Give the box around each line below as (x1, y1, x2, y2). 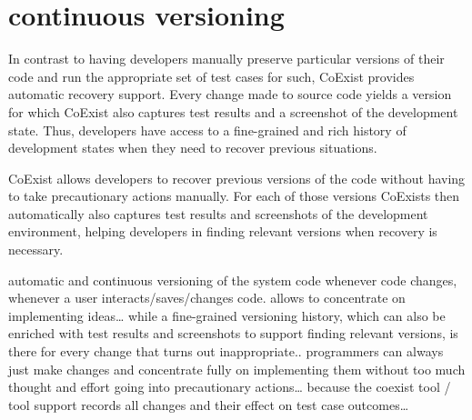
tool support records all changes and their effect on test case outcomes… (8, 395, 409, 414)
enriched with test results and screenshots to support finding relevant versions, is (8, 324, 458, 343)
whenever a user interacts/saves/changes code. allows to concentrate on (8, 288, 406, 307)
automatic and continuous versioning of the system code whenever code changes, (8, 270, 457, 289)
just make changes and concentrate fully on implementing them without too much (8, 359, 466, 378)
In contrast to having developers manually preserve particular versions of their (8, 49, 445, 68)
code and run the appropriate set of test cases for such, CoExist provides (8, 66, 415, 85)
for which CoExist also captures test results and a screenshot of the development (8, 102, 458, 121)
